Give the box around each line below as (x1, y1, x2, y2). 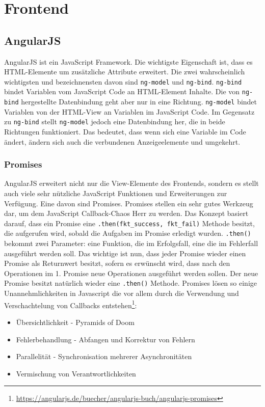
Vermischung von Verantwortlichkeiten (16, 368, 136, 378)
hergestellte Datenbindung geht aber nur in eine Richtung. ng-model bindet (21, 96, 257, 107)
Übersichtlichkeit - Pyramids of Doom (16, 316, 135, 327)
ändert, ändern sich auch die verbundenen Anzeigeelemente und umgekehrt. (4, 136, 241, 147)
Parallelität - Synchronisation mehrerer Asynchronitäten (16, 351, 192, 362)
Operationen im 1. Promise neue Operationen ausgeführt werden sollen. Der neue (4, 267, 258, 278)
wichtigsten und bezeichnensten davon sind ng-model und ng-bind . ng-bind (4, 76, 242, 87)
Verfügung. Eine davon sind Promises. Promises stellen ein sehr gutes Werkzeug (4, 198, 253, 208)
